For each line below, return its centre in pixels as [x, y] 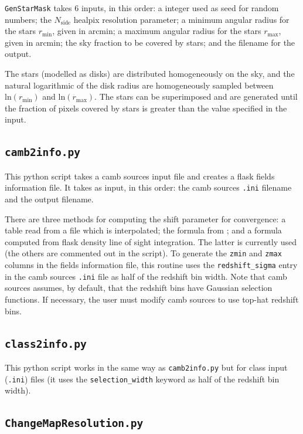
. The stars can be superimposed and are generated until [196, 96]
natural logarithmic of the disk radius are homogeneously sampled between [139, 85]
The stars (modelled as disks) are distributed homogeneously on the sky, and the [150, 74]
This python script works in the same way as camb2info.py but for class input [146, 367]
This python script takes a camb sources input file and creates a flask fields [140, 176]
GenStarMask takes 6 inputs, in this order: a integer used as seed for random [142, 8]
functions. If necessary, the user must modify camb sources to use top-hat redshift [152, 299]
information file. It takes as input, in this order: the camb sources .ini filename [148, 187]
